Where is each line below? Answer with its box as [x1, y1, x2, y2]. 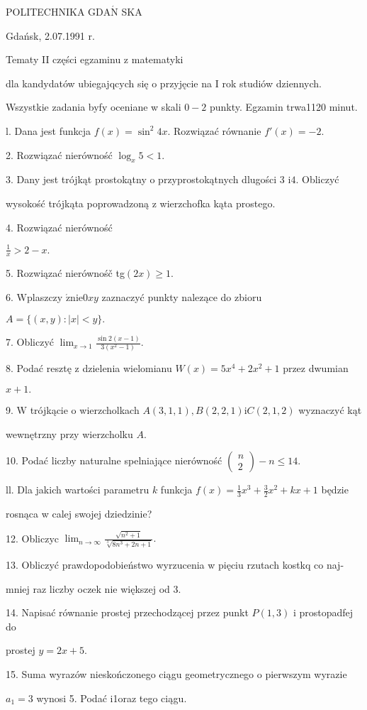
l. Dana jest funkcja [6, 123, 91, 138]
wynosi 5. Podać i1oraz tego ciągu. [36, 690, 187, 705]
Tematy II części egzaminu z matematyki [6, 52, 183, 67]
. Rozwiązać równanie [167, 123, 261, 138]
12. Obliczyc [6, 530, 60, 545]
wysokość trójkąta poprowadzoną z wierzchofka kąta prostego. [6, 195, 276, 210]
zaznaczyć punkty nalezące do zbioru [101, 290, 262, 305]
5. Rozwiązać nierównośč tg [6, 266, 125, 280]
